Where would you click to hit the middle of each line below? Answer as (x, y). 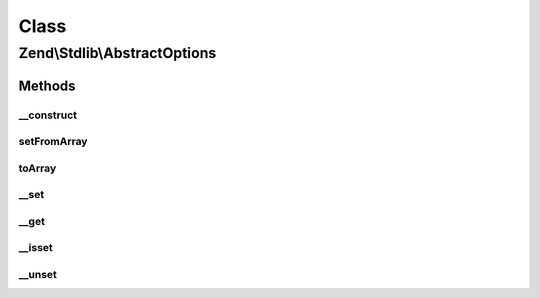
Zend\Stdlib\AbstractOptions (117, 53)
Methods (47, 85)
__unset (37, 274)
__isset (36, 248)
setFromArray (53, 142)
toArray (37, 168)
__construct (48, 115)
